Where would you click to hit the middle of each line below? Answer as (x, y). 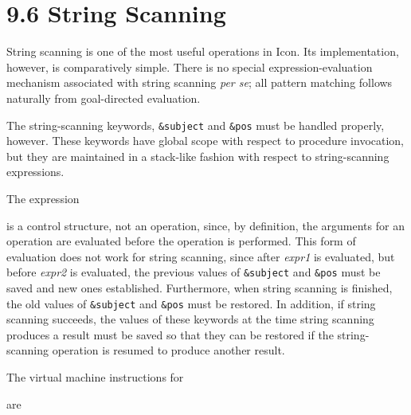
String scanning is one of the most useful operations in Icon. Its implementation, (203, 51)
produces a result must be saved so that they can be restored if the (170, 334)
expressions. (35, 172)
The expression (43, 198)
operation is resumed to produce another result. (168, 350)
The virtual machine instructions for (95, 377)
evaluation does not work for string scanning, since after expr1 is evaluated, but (201, 256)
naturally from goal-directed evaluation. (104, 98)
